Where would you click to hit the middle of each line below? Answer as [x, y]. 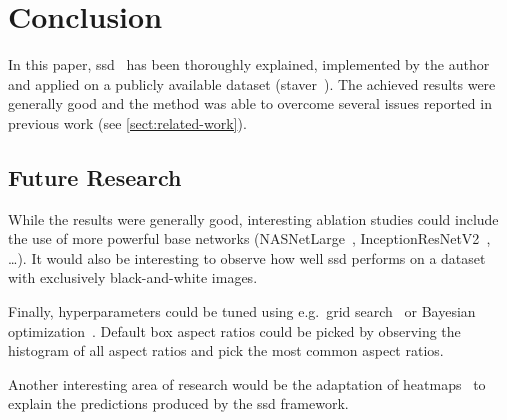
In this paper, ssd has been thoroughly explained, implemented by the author [249, 64]
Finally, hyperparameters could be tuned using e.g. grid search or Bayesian [242, 311]
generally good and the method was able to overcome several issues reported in [250, 103]
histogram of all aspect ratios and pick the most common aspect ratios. [226, 350]
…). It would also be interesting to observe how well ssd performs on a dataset [247, 257]
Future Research [95, 176]
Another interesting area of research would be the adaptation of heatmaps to [247, 383]
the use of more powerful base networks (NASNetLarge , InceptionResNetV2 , [249, 238]
